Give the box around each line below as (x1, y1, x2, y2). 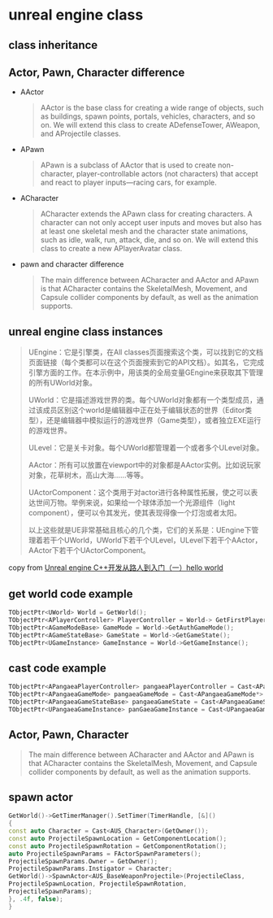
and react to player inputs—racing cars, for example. (40, 177, 217, 188)
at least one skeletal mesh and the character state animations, (40, 226, 249, 237)
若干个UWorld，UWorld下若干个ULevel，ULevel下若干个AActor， (42, 535, 262, 546)
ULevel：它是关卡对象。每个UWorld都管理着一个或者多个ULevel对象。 (28, 443, 264, 453)
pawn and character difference (19, 259, 124, 269)
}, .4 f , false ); (8, 894, 63, 903)
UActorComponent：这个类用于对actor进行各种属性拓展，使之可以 (28, 488, 251, 498)
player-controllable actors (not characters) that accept (76, 169, 258, 179)
